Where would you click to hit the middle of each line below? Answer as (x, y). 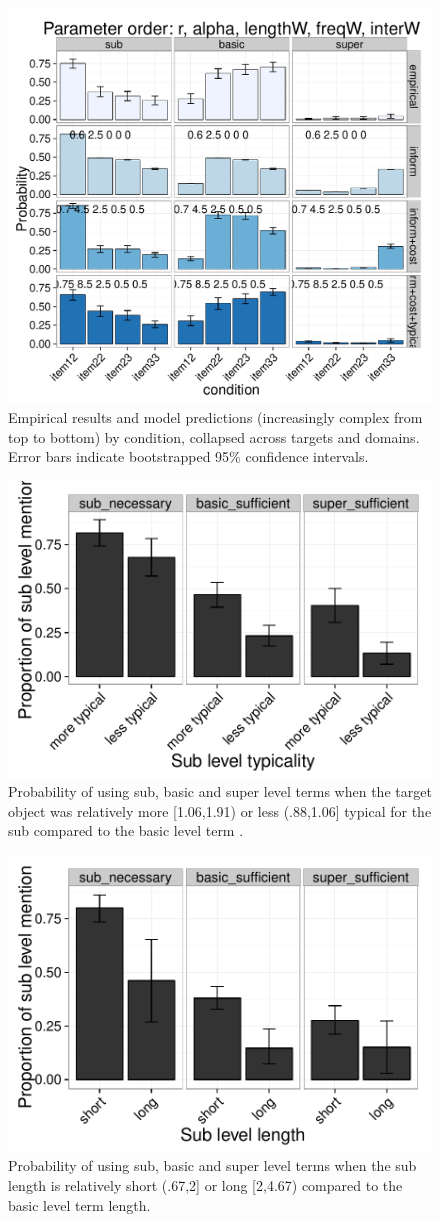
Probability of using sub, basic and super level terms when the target (220, 791)
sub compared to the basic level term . (126, 830)
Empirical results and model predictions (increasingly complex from (215, 417)
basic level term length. (79, 1204)
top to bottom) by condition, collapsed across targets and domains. (214, 436)
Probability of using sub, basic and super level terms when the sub (212, 1165)
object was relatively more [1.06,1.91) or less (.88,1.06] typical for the (220, 810)
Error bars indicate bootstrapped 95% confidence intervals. (188, 456)
